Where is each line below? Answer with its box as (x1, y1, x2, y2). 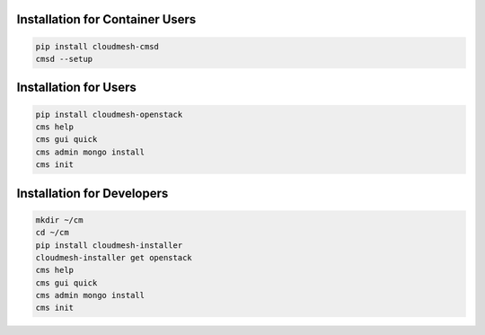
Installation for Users (16, 80, 137, 95)
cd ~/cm (35, 227, 69, 238)
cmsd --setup (35, 54, 93, 64)
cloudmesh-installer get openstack (35, 252, 192, 262)
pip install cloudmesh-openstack (35, 109, 183, 119)
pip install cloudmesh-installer (35, 240, 183, 251)
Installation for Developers (16, 185, 169, 201)
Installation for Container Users (16, 12, 197, 27)
